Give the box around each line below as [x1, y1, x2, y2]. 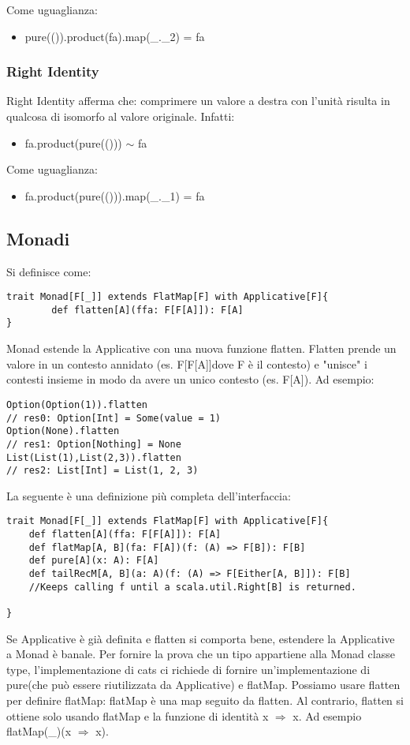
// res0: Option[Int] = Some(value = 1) [6, 412, 222, 424]
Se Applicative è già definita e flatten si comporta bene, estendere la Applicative [6, 630, 395, 646]
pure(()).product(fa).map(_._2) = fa [24, 28, 205, 44]
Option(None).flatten [6, 425, 120, 437]
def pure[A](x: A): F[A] [28, 555, 159, 567]
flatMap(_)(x [6, 723, 72, 739]
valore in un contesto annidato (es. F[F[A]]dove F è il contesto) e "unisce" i [6, 355, 367, 372]
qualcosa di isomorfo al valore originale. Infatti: [6, 108, 235, 124]
